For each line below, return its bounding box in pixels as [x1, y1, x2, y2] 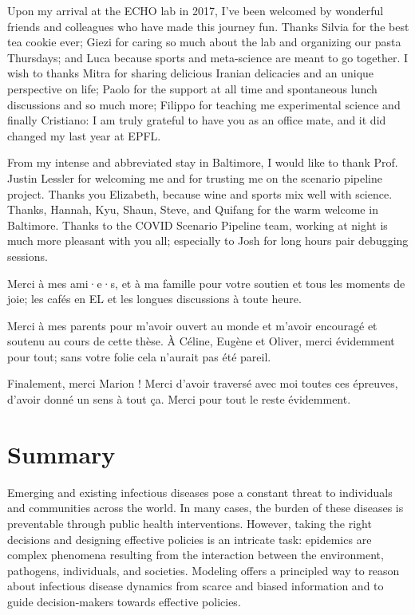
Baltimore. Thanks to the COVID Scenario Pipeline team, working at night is [7, 216, 388, 233]
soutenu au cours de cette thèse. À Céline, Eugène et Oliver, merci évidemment [7, 333, 395, 349]
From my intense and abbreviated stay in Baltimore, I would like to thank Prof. [7, 154, 398, 171]
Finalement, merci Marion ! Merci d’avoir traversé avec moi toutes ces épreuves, [7, 375, 398, 392]
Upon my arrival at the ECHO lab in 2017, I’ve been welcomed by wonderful [7, 2, 384, 18]
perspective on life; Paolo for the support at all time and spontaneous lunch [7, 80, 377, 97]
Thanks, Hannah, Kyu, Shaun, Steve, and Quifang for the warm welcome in [7, 201, 378, 218]
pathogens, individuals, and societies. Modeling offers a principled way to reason [7, 562, 400, 578]
